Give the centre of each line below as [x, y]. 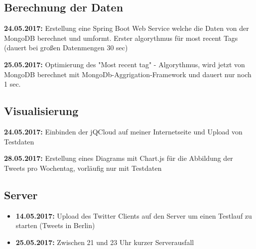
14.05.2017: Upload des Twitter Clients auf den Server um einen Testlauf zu [134, 215]
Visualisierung [41, 111]
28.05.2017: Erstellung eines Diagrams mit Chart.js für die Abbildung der [119, 158]
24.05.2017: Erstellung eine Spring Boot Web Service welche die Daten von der [127, 28]
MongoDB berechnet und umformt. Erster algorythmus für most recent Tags [121, 38]
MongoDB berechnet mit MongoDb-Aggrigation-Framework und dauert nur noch [128, 74]
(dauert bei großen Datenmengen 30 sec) [66, 48]
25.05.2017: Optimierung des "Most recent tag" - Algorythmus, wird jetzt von [125, 64]
